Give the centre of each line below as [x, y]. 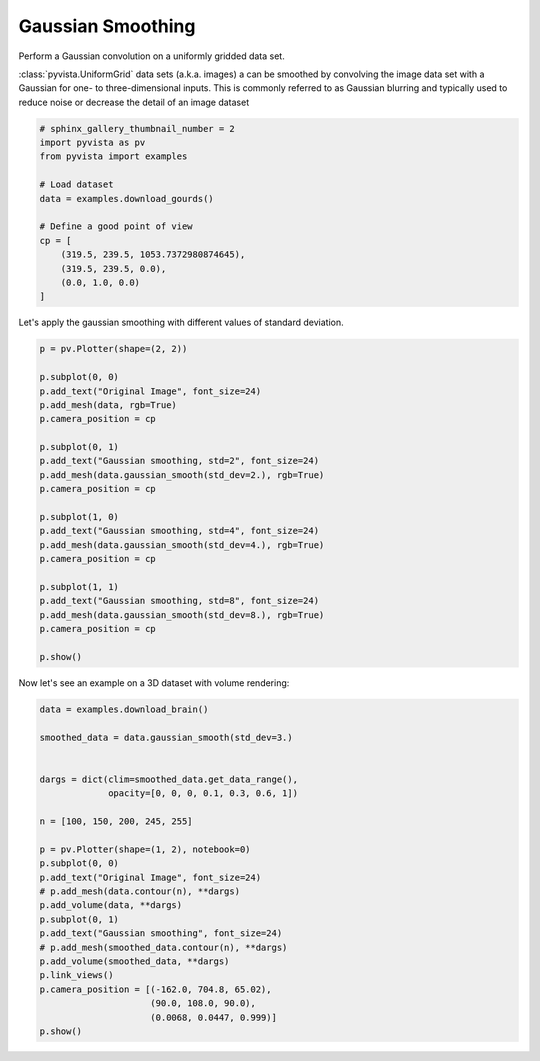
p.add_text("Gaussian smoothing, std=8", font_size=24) [179, 601]
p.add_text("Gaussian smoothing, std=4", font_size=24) [179, 531]
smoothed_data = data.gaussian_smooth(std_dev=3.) [166, 737]
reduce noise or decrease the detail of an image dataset [134, 102]
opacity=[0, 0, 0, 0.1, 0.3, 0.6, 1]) [203, 793]
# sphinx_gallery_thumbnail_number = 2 [137, 128]
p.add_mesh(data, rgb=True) [108, 404]
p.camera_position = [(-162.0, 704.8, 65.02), [155, 989]
